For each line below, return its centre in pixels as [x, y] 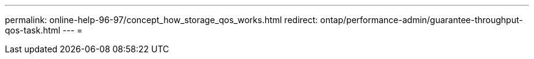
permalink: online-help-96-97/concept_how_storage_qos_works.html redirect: [162, 20]
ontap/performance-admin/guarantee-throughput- [422, 20]
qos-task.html [33, 30]
